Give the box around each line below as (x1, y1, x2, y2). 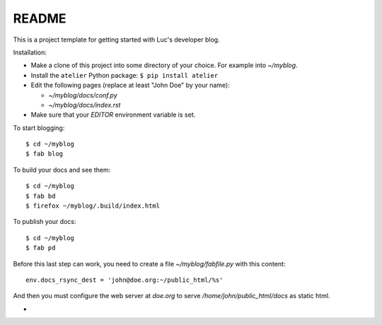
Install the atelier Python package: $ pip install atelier (30, 71, 219, 79)
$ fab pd (25, 244, 56, 252)
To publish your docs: (13, 218, 76, 226)
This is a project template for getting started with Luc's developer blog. (13, 35, 220, 44)
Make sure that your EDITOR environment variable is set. (30, 110, 196, 119)
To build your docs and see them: (13, 165, 111, 174)
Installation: (13, 48, 47, 57)
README (13, 11, 66, 26)
